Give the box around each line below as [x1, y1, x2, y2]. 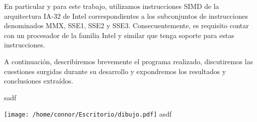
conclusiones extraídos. [4, 76, 74, 86]
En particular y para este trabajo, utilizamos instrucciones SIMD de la [4, 1, 219, 11]
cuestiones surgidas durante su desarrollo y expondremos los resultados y [4, 66, 226, 76]
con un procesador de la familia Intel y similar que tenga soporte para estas [4, 30, 234, 40]
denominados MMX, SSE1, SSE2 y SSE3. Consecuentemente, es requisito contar [4, 20, 249, 31]
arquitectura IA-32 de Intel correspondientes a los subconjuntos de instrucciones [4, 10, 248, 21]
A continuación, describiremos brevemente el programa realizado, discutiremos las [4, 56, 253, 66]
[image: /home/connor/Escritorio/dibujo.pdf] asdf [4, 109, 172, 119]
